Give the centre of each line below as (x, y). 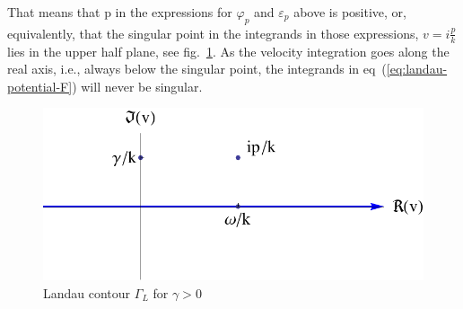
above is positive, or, (350, 12)
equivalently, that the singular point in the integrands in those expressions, (213, 33)
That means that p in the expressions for (120, 12)
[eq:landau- (417, 69)
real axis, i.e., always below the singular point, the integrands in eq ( (197, 69)
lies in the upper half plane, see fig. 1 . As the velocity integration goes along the (228, 51)
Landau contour (87, 292)
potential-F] (40, 86)
